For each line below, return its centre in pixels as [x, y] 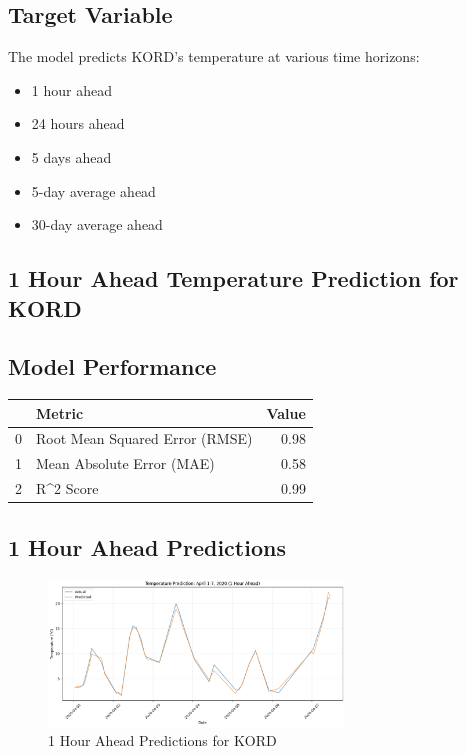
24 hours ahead [78, 123]
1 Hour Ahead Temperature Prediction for [233, 278]
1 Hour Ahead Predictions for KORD [162, 740]
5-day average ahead [93, 190]
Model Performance [112, 366]
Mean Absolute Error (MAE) [125, 463]
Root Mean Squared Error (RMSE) [144, 438]
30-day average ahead [97, 224]
